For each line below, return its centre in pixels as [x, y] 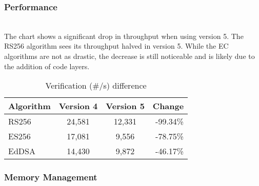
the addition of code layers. [47, 66]
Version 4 [78, 106]
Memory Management [51, 177]
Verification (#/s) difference [96, 86]
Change [168, 106]
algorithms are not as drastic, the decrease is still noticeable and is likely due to [129, 56]
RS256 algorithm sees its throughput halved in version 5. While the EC [116, 46]
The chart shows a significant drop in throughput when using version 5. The [124, 36]
